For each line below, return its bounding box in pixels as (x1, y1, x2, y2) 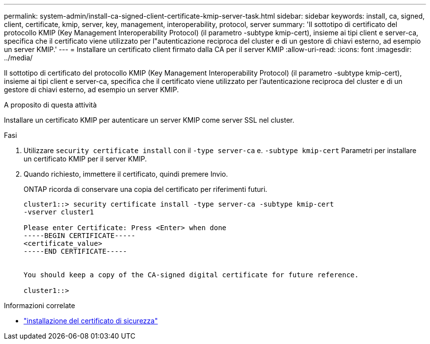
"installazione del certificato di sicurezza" (24, 317, 158, 325)
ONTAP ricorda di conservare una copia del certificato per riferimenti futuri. (24, 185, 268, 193)
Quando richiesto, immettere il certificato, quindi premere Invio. (24, 170, 228, 178)
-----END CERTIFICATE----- (24, 247, 127, 255)
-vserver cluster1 (24, 208, 94, 216)
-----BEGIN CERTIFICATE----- (24, 232, 135, 239)
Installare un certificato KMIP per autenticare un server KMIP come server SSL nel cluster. (4, 116, 295, 124)
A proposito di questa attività (4, 101, 97, 109)
